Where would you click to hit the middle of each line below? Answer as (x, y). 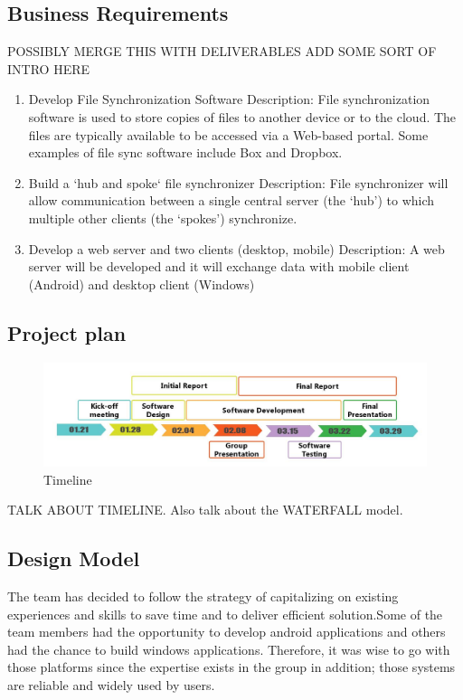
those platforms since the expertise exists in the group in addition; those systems (231, 667)
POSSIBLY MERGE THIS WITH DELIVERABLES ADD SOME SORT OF (222, 51)
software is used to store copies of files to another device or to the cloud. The (242, 116)
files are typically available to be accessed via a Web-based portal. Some (228, 134)
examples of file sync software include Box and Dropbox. (185, 152)
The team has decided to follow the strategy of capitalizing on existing (203, 596)
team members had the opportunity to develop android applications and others (227, 632)
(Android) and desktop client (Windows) (142, 284)
